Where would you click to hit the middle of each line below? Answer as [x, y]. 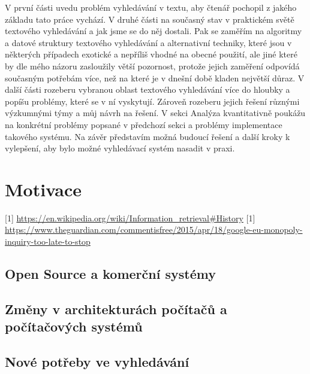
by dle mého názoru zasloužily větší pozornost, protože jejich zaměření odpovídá [152, 66]
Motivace [43, 189]
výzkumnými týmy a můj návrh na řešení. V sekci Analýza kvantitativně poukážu [155, 113]
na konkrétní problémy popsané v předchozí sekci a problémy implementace [144, 124]
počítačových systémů [74, 326]
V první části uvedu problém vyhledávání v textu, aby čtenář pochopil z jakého [151, 7]
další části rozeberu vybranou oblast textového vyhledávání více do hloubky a [148, 89]
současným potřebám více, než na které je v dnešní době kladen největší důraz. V [155, 77]
